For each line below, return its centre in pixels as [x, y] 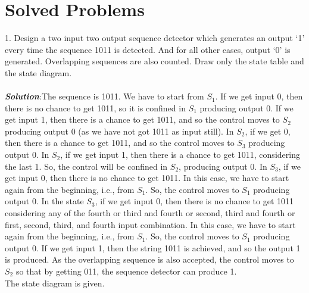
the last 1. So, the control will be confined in [86, 166]
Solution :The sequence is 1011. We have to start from [104, 96]
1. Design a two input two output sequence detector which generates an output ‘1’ [155, 38]
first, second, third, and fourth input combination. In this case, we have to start [150, 224]
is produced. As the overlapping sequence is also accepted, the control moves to [149, 259]
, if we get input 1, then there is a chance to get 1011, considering [180, 155]
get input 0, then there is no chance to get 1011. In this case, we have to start [147, 178]
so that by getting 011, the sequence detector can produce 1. [126, 271]
